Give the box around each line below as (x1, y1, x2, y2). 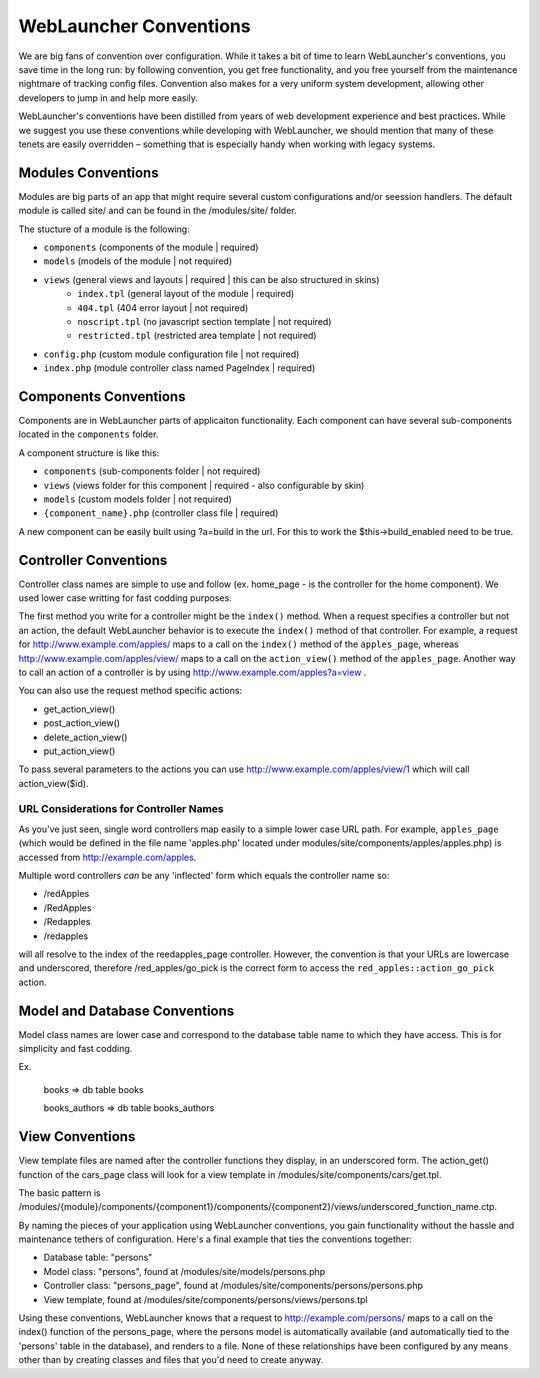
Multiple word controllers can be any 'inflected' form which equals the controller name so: (18, 870, 390, 882)
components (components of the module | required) (43, 241, 259, 253)
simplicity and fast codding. (18, 1043, 133, 1055)
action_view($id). (18, 777, 89, 789)
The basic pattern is (18, 1186, 101, 1199)
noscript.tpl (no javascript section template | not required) (77, 315, 332, 327)
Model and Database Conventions (18, 1002, 235, 1019)
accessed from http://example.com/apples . (18, 851, 197, 863)
